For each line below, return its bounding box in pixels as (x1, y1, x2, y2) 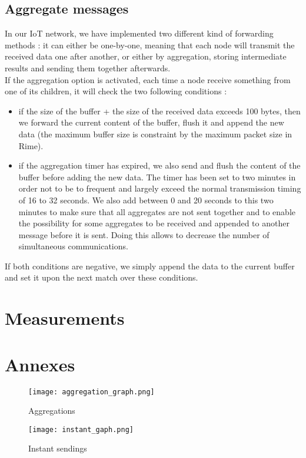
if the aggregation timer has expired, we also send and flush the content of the (18, 159, 301, 172)
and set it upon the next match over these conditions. (5, 271, 198, 284)
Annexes (5, 352, 75, 376)
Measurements (5, 306, 125, 330)
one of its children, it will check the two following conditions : (5, 85, 227, 97)
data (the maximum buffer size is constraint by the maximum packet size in (18, 127, 292, 140)
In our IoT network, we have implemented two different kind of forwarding (5, 27, 274, 39)
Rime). (18, 139, 44, 151)
